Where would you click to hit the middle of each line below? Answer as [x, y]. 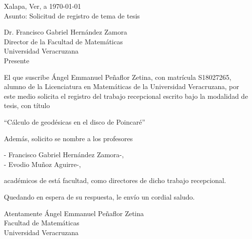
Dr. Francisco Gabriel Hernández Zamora [66, 32]
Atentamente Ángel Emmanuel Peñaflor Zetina [74, 213]
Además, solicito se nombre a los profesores [68, 138]
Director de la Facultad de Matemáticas [63, 41]
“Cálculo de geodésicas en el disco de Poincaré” [75, 121]
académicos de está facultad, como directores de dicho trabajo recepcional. [115, 180]
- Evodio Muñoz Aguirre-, [42, 164]
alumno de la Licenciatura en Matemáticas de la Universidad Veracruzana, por [122, 86]
